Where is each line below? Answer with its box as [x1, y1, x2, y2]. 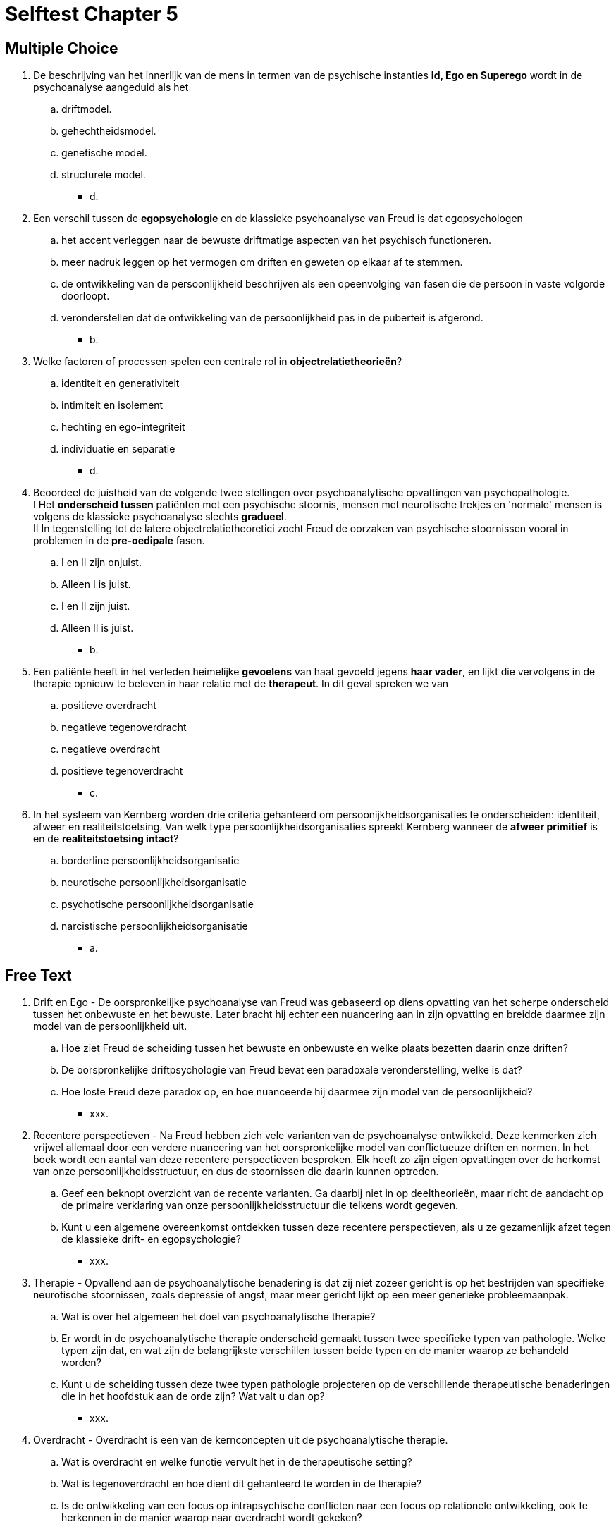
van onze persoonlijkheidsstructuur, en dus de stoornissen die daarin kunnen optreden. [33, 1165, 439, 1178]
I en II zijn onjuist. [61, 556, 142, 569]
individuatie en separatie [61, 443, 175, 455]
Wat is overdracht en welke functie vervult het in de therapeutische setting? [61, 1456, 412, 1468]
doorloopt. [61, 290, 110, 302]
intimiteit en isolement [61, 399, 164, 412]
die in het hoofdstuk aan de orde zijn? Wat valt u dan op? [61, 1390, 325, 1403]
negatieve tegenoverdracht [61, 721, 187, 734]
